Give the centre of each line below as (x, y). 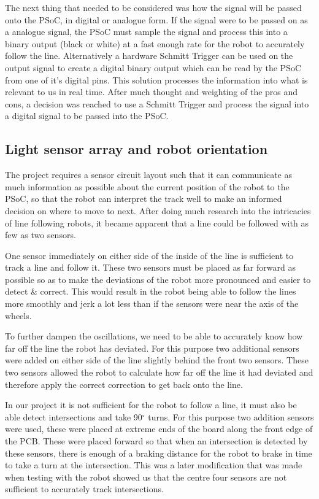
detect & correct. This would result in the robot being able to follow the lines (151, 291)
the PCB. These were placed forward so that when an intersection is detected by (156, 441)
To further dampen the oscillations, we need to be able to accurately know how (154, 336)
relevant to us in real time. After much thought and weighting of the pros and (152, 92)
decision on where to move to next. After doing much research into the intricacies (158, 210)
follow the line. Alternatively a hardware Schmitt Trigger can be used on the (149, 56)
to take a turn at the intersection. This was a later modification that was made (154, 465)
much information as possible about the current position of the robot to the (147, 186)
